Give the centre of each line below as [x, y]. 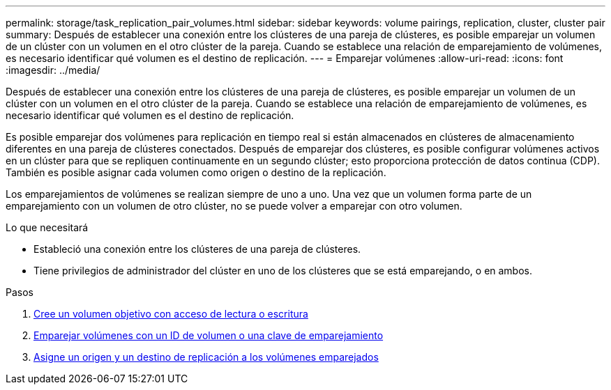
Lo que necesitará [47, 227]
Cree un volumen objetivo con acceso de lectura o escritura [171, 314]
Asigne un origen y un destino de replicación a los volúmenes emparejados [206, 357]
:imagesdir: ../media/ [53, 70]
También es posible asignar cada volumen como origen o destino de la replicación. [196, 172]
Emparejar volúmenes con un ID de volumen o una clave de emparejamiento [209, 335]
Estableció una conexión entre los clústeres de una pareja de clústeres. [197, 249]
